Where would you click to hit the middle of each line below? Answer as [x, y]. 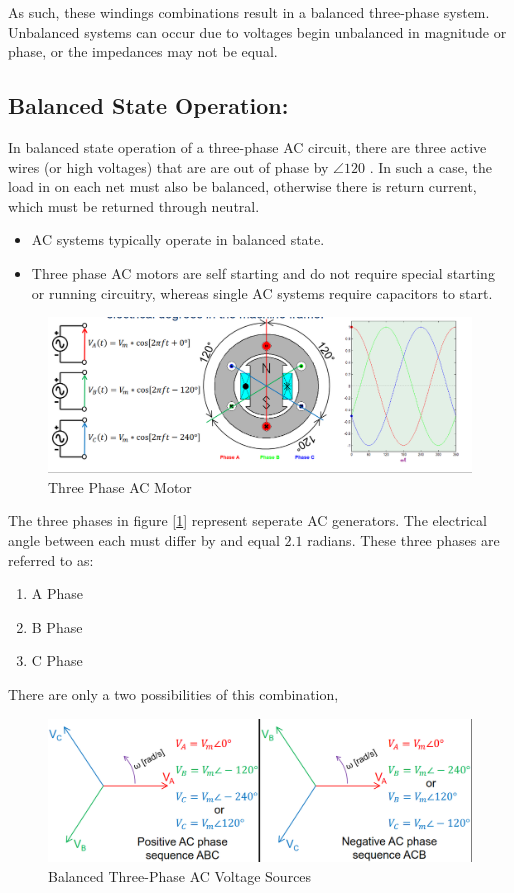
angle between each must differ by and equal [144, 540]
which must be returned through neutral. [134, 205]
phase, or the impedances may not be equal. [143, 51]
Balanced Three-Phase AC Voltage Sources [180, 875]
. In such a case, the [430, 166]
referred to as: [51, 559]
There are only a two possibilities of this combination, [173, 693]
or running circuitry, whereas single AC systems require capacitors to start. [262, 292]
